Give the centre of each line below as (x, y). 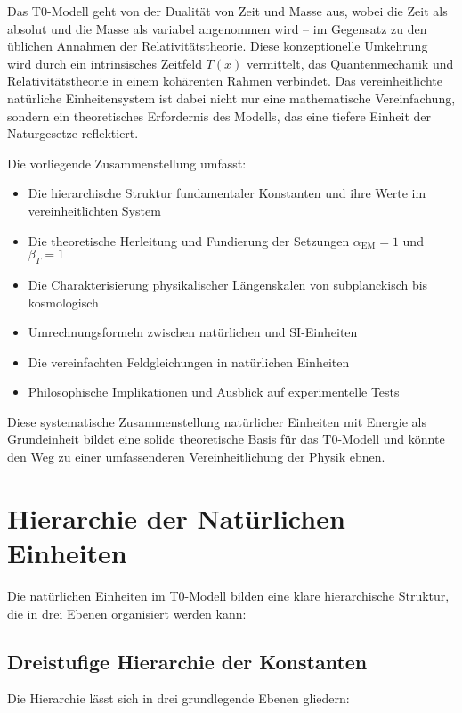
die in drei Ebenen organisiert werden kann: (127, 613)
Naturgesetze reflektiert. (73, 133)
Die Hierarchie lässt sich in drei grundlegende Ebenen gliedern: (178, 698)
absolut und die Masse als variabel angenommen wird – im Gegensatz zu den (217, 28)
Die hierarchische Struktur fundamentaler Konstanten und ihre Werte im (227, 193)
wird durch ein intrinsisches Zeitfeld (105, 63)
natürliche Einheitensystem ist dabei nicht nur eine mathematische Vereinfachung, (231, 98)
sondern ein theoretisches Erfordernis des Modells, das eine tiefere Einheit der (219, 115)
